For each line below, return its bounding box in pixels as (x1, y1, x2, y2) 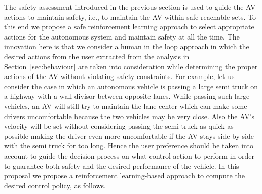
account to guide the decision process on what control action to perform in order (4, 150, 254, 161)
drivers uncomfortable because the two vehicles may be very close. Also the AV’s (4, 110, 255, 121)
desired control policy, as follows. (4, 180, 106, 190)
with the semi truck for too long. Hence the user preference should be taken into (4, 140, 253, 151)
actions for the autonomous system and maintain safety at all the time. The (4, 31, 240, 42)
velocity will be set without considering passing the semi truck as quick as (4, 121, 234, 131)
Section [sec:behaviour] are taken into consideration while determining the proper (4, 61, 258, 71)
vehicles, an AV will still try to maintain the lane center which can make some (4, 100, 247, 111)
